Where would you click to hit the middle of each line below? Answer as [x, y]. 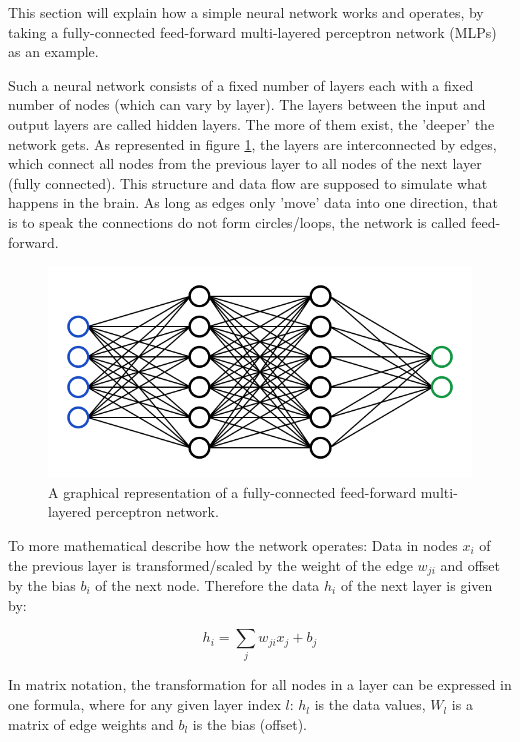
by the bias [42, 584]
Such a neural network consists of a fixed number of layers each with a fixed [241, 84]
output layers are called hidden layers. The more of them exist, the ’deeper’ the [251, 123]
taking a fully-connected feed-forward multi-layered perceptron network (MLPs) [252, 31]
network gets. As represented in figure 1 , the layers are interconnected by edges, [252, 143]
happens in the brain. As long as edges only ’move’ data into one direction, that [253, 202]
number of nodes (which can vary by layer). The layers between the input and [247, 104]
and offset [470, 564]
